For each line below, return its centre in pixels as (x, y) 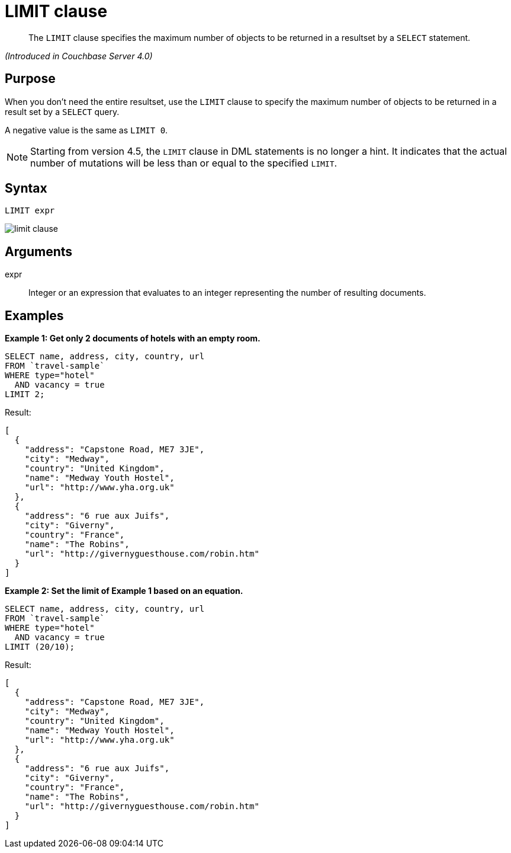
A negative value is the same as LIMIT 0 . (86, 130)
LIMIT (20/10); (40, 647)
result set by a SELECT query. (62, 111)
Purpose (30, 79)
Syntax (26, 189)
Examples (34, 315)
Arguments (39, 251)
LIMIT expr (30, 211)
